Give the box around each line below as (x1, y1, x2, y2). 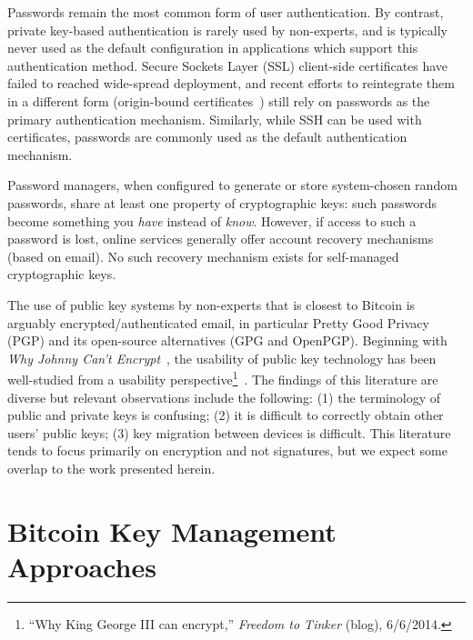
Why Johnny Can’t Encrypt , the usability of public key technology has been (7, 348, 437, 367)
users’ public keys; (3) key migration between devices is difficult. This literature (7, 423, 451, 442)
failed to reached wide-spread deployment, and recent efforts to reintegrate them (7, 74, 455, 93)
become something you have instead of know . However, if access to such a (7, 211, 417, 230)
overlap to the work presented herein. (7, 458, 216, 477)
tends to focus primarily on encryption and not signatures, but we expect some (7, 441, 448, 460)
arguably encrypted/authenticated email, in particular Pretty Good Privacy (7, 313, 429, 332)
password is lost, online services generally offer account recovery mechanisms (7, 229, 434, 248)
